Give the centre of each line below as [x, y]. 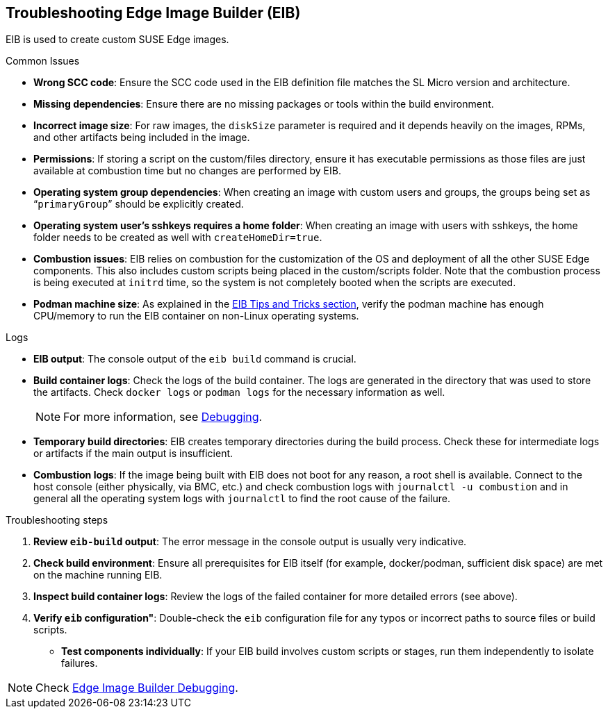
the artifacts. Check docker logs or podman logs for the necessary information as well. [239, 392]
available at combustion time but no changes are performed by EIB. [187, 171]
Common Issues [43, 61]
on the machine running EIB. [98, 575]
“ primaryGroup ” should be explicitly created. [139, 204]
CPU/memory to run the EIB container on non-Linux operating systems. [196, 316]
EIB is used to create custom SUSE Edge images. [117, 40]
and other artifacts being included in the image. [142, 138]
